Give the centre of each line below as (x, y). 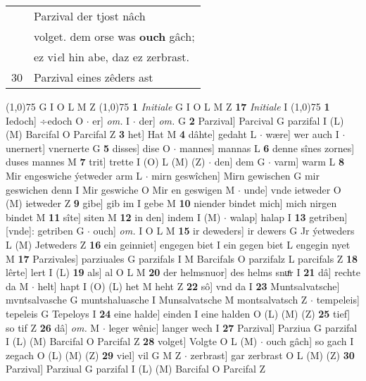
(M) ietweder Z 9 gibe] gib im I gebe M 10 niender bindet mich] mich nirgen (171, 203)
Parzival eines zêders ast (94, 77)
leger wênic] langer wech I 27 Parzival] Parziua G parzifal (233, 327)
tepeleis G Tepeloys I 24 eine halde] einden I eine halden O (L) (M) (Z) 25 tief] (178, 313)
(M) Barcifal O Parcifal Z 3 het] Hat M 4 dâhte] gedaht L (131, 134)
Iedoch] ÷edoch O (45, 120)
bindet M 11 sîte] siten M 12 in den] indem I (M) (113, 217)
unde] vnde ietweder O (292, 189)
